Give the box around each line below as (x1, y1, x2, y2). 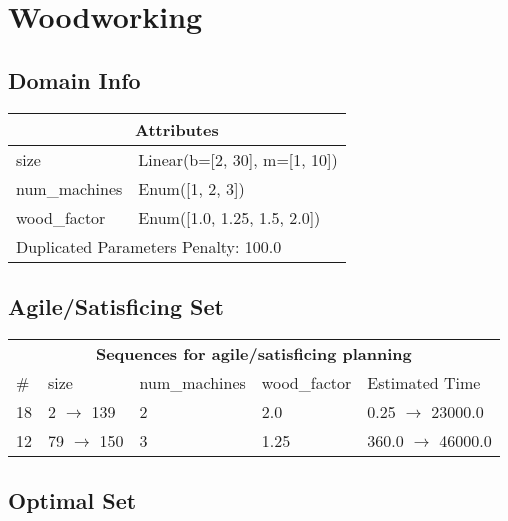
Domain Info (8, 64, 141, 95)
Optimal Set (8, 485, 137, 516)
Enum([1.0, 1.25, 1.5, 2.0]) (138, 205, 321, 229)
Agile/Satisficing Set (8, 290, 224, 321)
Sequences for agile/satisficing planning (95, 341, 412, 365)
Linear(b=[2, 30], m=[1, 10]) (138, 147, 338, 171)
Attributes (135, 117, 219, 141)
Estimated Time (367, 370, 481, 394)
